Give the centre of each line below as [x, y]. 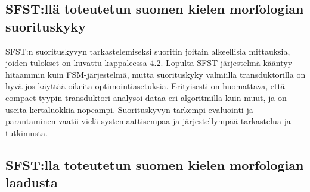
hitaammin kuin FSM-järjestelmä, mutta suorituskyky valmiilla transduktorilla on [156, 74]
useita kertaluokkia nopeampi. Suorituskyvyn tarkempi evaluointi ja [129, 109]
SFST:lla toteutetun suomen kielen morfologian [155, 164]
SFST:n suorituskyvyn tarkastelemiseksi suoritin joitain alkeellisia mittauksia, [148, 51]
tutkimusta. [27, 132]
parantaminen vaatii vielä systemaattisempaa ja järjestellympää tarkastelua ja [148, 121]
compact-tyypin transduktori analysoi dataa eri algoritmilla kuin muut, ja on [146, 97]
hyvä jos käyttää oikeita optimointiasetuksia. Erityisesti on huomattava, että [145, 86]
